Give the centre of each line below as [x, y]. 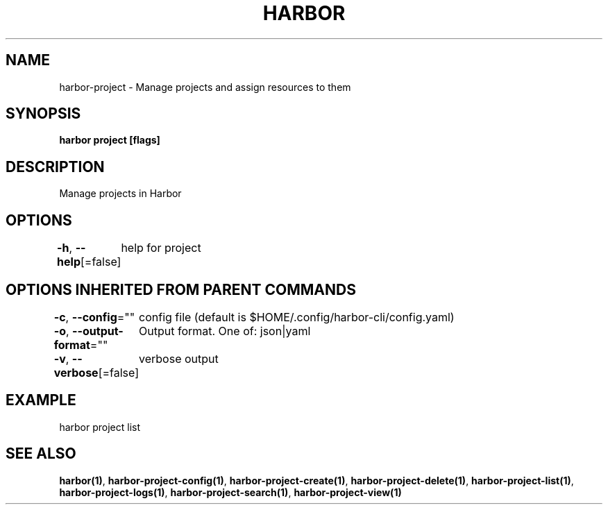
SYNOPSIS [43, 114]
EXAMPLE [41, 400]
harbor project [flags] [110, 140]
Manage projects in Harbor [120, 194]
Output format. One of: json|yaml [225, 331]
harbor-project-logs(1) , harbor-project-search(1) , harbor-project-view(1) [230, 492]
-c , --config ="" [94, 317]
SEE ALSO [41, 454]
